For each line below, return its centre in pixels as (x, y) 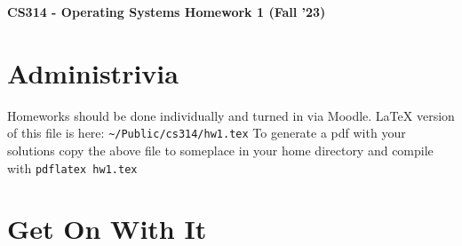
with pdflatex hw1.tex (72, 167)
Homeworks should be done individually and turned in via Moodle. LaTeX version (231, 115)
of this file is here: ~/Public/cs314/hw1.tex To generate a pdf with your (207, 133)
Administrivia (93, 72)
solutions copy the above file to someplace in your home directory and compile (220, 150)
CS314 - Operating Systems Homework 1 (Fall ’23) (167, 12)
